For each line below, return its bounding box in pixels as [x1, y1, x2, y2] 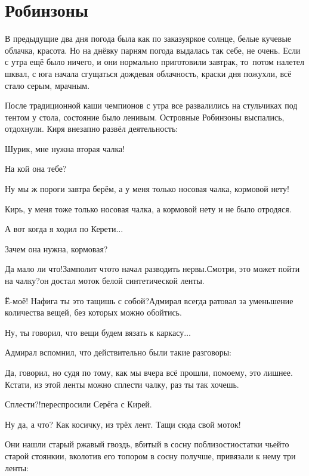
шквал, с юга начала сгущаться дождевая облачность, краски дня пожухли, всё [5, 67, 292, 79]
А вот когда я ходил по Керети [5, 222, 116, 235]
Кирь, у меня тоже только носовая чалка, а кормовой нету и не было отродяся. [5, 202, 292, 215]
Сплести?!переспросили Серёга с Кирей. [5, 398, 152, 410]
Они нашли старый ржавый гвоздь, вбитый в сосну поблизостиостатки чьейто [5, 438, 289, 450]
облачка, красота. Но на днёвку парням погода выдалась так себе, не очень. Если [5, 44, 301, 56]
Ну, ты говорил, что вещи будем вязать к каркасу [5, 326, 184, 338]
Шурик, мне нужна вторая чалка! [5, 142, 125, 154]
